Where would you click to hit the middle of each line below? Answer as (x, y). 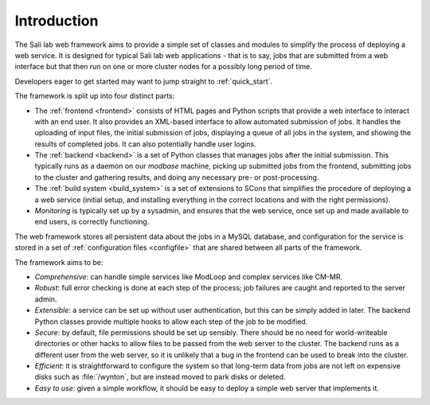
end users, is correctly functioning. (92, 222)
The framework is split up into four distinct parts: (95, 96)
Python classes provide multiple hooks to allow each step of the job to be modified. (171, 321)
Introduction (57, 21)
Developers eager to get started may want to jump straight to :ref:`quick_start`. (144, 81)
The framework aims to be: (59, 262)
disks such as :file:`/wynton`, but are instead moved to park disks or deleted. (160, 377)
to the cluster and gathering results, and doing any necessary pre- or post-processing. (177, 177)
